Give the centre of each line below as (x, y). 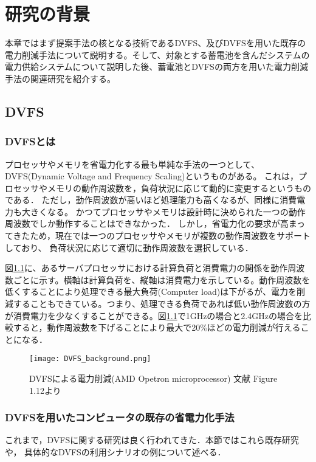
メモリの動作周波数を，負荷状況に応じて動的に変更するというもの (179, 188)
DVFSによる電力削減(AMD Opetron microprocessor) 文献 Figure (153, 378)
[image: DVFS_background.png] (90, 359)
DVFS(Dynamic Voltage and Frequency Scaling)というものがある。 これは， (152, 176)
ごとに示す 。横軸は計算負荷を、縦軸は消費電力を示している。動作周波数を (162, 279)
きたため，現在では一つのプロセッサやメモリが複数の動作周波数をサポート (162, 236)
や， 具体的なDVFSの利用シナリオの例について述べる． (115, 452)
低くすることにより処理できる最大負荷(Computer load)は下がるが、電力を (151, 291)
